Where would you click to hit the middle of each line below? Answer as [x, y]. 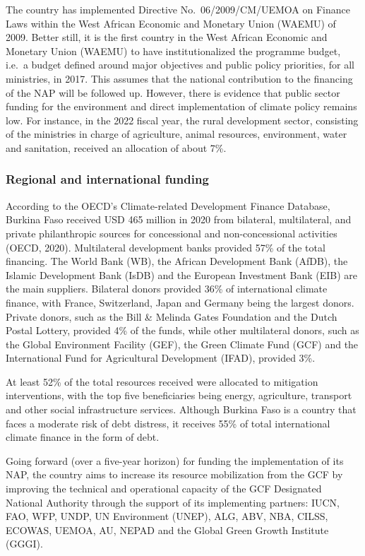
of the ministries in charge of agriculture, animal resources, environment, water [176, 134]
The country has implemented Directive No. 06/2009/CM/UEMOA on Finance [178, 9]
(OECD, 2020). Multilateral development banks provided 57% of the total [166, 247]
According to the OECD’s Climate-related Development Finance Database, [168, 205]
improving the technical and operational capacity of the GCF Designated [164, 489]
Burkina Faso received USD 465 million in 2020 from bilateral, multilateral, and [179, 219]
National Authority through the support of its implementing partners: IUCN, [173, 502]
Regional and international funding [107, 179]
